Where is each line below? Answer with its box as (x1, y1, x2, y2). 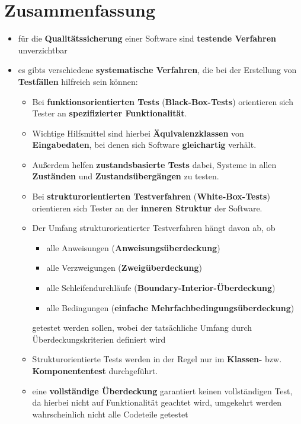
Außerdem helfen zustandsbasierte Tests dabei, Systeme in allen (32, 158, 277, 170)
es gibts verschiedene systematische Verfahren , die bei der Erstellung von (18, 64, 297, 76)
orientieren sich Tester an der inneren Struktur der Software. (32, 201, 262, 214)
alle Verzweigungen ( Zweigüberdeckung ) (46, 261, 203, 274)
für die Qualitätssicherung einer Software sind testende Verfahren (18, 32, 277, 45)
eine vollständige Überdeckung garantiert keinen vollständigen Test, (32, 384, 293, 397)
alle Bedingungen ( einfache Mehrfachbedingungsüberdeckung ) (46, 301, 294, 314)
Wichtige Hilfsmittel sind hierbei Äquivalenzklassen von (32, 126, 244, 139)
